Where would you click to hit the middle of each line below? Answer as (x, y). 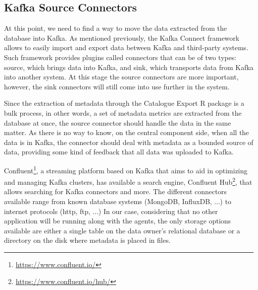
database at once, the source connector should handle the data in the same (118, 122)
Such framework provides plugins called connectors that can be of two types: (120, 57)
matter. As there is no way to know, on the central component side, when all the (127, 132)
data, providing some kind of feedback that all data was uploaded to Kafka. (119, 152)
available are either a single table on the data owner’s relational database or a (122, 230)
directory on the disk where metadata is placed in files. (87, 240)
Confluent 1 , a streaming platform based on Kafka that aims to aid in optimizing (126, 169)
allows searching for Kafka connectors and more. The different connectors (115, 191)
